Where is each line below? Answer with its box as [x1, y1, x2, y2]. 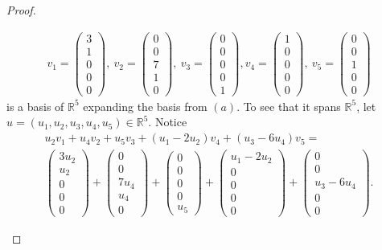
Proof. [6, 2, 36, 18]
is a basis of [6, 97, 64, 114]
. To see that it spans [236, 97, 341, 114]
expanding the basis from [83, 97, 207, 114]
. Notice [148, 113, 187, 130]
